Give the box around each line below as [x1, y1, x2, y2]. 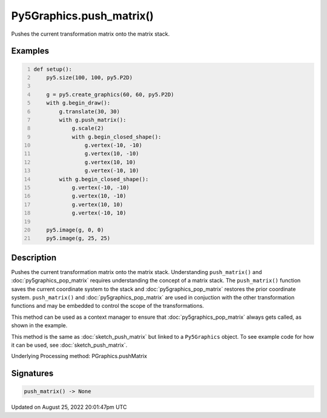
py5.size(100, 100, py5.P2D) [46, 74, 133, 81]
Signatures [11, 368, 54, 379]
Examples [11, 46, 50, 56]
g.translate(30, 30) [59, 108, 121, 115]
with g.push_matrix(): [59, 116, 127, 123]
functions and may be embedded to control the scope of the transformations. [11, 302, 204, 310]
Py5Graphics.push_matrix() [11, 9, 154, 22]
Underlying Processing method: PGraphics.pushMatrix [11, 353, 148, 360]
